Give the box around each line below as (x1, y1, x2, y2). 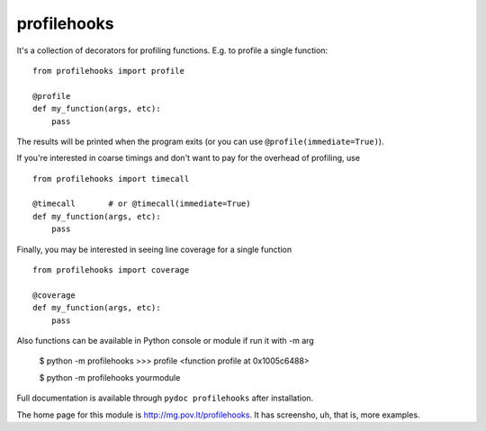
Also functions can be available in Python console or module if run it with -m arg (16, 335, 314, 346)
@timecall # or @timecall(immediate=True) (32, 199, 251, 209)
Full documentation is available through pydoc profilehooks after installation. (16, 392, 314, 404)
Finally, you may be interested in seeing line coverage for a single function (16, 244, 292, 255)
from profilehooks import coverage (32, 265, 190, 275)
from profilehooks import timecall (32, 174, 190, 184)
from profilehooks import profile (32, 66, 184, 76)
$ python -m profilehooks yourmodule (39, 372, 181, 382)
